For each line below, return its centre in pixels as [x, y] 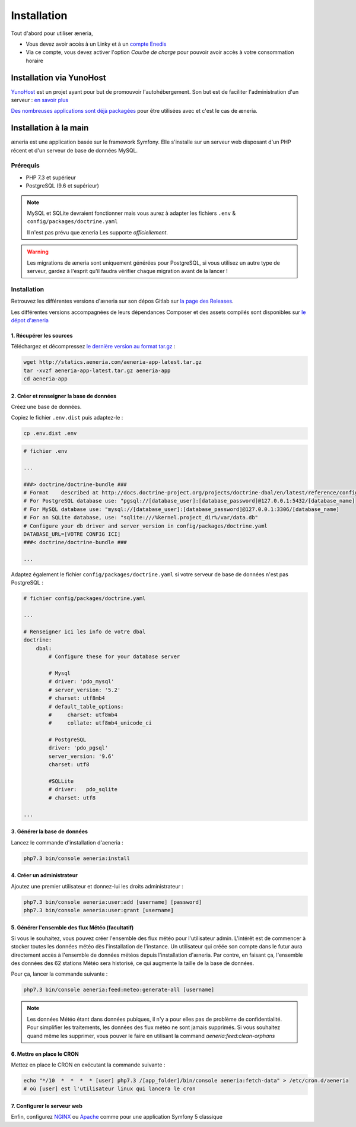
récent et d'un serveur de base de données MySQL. [74, 150]
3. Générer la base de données [50, 831]
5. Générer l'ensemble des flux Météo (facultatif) [72, 927]
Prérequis [25, 166]
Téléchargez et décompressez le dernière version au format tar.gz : [93, 347]
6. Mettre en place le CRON [45, 1054]
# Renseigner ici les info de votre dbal [85, 631]
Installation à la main [50, 128]
